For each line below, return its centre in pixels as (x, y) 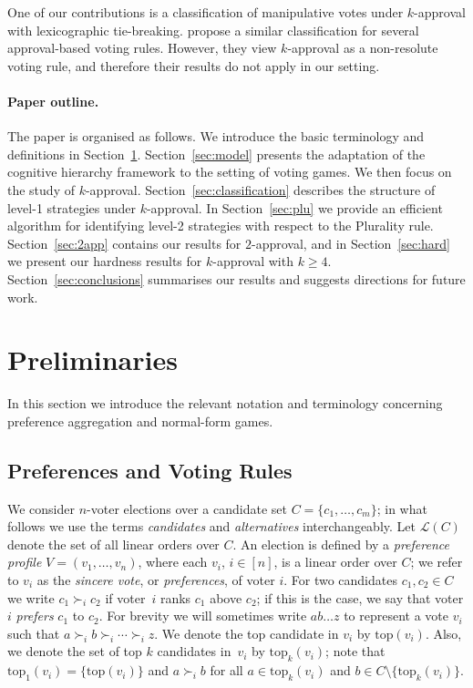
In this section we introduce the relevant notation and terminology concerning (225, 403)
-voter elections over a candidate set (187, 508)
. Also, (443, 633)
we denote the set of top (75, 651)
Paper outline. (53, 101)
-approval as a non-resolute (363, 48)
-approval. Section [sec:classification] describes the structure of (260, 189)
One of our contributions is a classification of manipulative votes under (206, 12)
